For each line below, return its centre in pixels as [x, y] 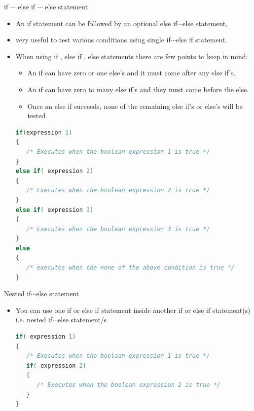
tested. [37, 116]
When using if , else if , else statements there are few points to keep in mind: [132, 56]
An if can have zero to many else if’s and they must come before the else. [138, 89]
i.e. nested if [34, 320]
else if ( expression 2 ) [54, 171]
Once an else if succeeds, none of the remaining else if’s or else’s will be [135, 106]
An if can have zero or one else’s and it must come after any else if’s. [131, 73]
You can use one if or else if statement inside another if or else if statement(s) [133, 310]
